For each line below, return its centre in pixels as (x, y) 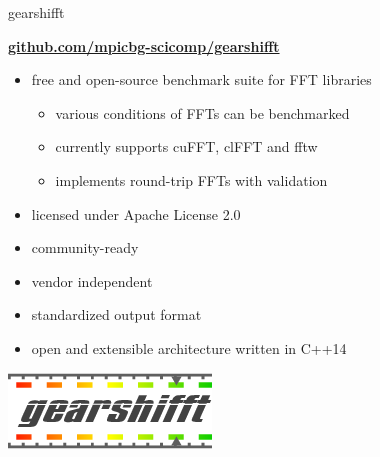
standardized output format (116, 314)
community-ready (85, 247)
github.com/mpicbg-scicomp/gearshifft (144, 45)
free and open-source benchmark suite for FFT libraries (201, 79)
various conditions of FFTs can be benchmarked (202, 112)
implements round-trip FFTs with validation (191, 179)
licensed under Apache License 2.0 (136, 213)
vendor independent (92, 280)
